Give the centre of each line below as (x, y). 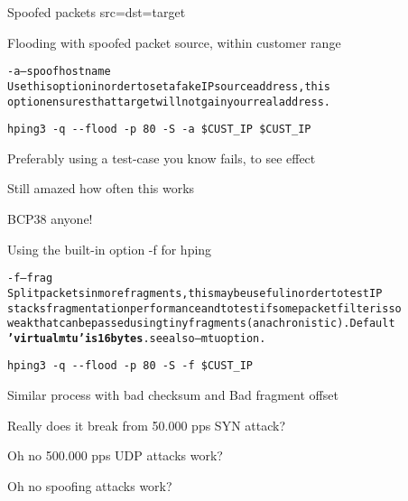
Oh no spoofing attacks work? (90, 485)
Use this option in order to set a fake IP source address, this (169, 86)
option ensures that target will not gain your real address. (169, 102)
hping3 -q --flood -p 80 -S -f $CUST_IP (130, 366)
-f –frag (30, 278)
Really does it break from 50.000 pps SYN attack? (147, 425)
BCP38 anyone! (50, 218)
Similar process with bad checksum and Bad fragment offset (173, 395)
